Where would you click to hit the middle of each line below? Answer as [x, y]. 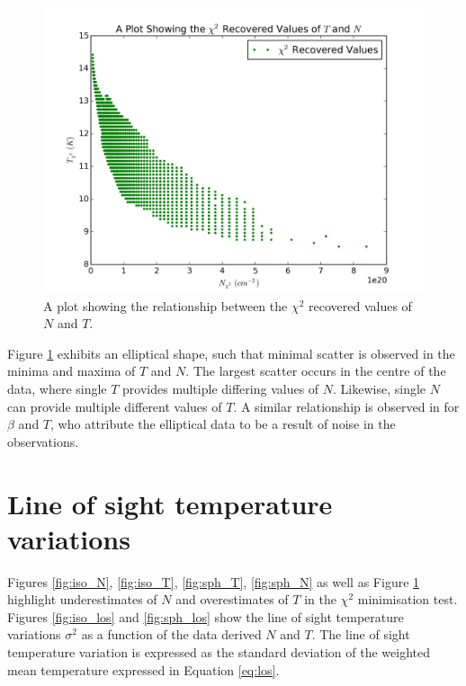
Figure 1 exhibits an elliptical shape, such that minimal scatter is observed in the [231, 353]
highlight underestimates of [82, 599]
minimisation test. [408, 599]
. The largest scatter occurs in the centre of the [316, 371]
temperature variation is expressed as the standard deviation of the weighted [219, 652]
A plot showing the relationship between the [166, 305]
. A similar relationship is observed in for [346, 406]
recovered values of [360, 305]
